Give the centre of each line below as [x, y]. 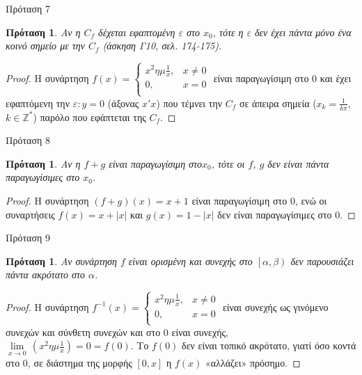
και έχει [336, 78]
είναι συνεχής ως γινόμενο [275, 306]
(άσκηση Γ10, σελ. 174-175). [162, 46]
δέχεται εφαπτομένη [137, 32]
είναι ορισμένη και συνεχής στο [190, 261]
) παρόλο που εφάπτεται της [89, 117]
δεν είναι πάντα [298, 163]
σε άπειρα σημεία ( [278, 103]
